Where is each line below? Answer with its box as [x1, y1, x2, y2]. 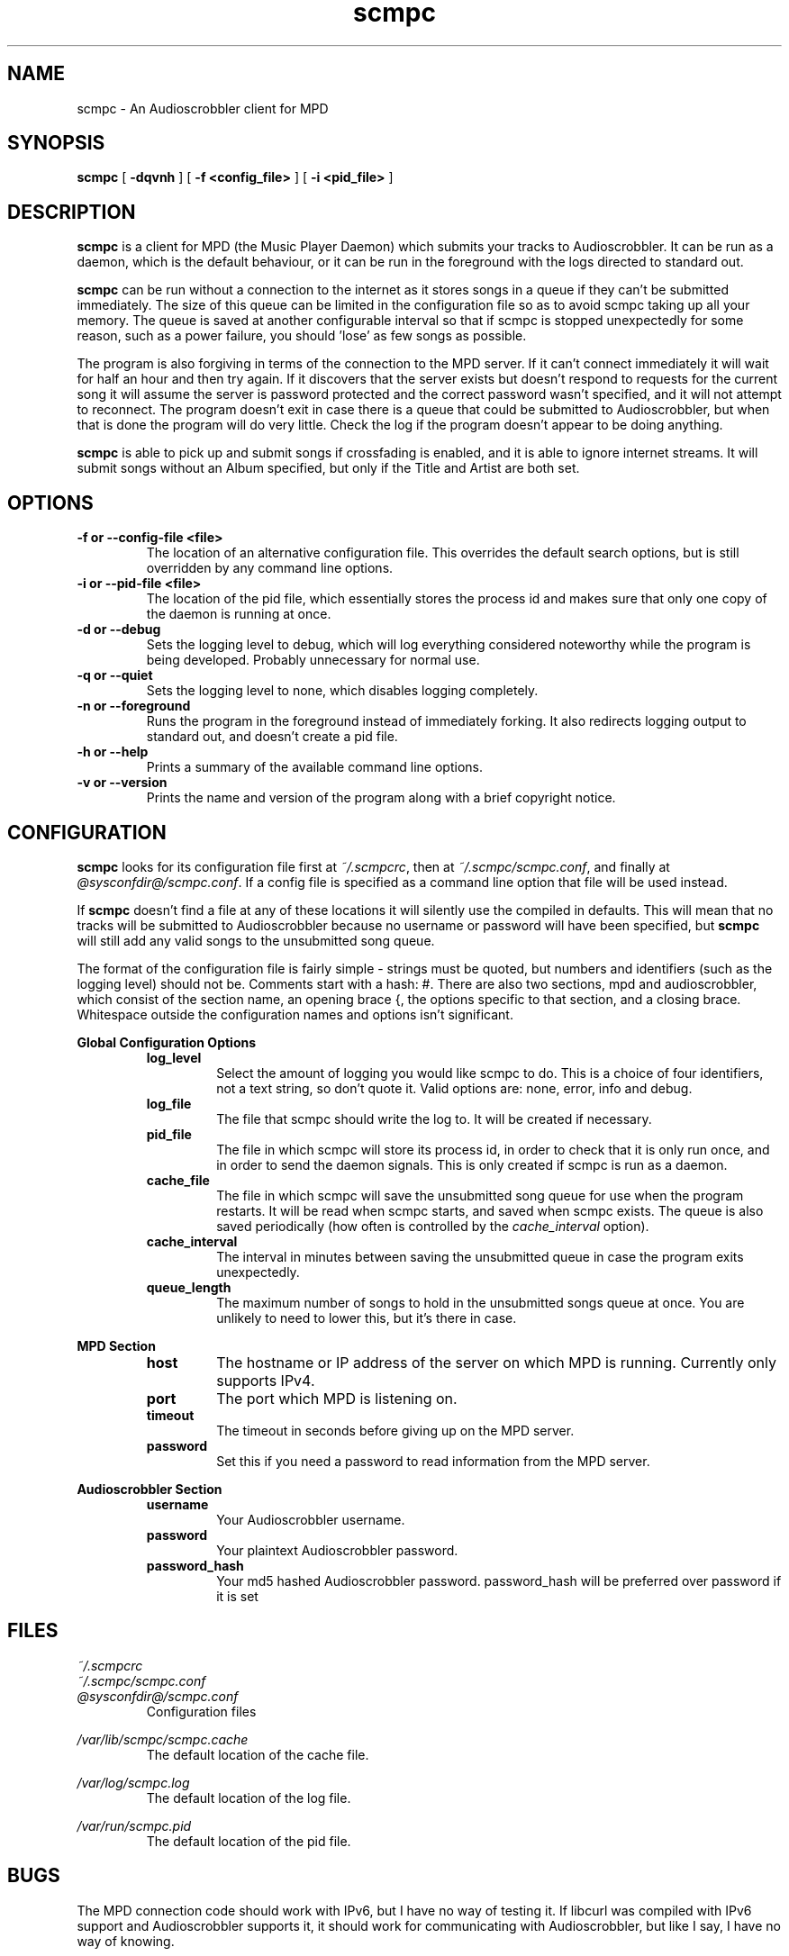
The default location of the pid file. [146, 1833, 351, 1849]
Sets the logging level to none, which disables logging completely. [146, 683, 539, 699]
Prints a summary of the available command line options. [146, 759, 483, 775]
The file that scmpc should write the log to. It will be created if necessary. [216, 1110, 652, 1127]
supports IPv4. [216, 1371, 315, 1390]
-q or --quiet [77, 667, 153, 684]
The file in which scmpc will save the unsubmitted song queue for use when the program [216, 1187, 744, 1203]
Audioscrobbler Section [77, 1481, 222, 1497]
